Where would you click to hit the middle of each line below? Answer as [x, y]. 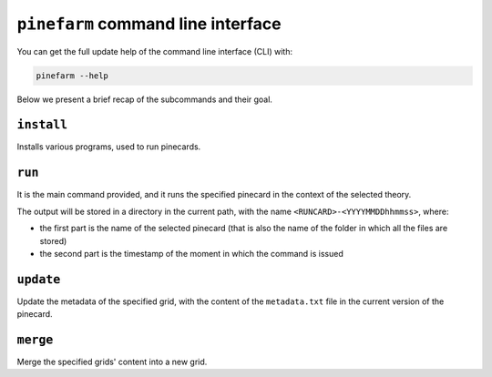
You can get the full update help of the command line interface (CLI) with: [155, 51]
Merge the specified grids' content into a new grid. [112, 362]
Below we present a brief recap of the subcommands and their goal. [145, 99]
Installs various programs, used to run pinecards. [109, 147]
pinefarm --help [72, 76]
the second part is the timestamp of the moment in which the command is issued [191, 253]
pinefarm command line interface [149, 24]
